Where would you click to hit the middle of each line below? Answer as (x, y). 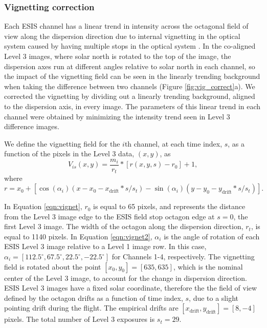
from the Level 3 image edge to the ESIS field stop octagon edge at (109, 216)
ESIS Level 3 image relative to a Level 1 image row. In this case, (105, 246)
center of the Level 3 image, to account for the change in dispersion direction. (126, 278)
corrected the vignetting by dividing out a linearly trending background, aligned (130, 96)
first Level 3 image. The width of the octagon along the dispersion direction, (124, 226)
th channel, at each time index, (173, 143)
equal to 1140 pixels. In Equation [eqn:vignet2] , (78, 236)
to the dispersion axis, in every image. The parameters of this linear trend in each (132, 106)
